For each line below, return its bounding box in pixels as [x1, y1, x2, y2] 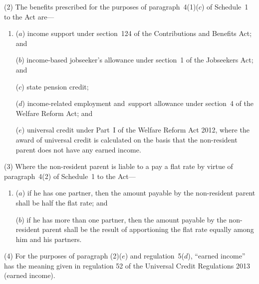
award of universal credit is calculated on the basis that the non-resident [15, 134, 238, 144]
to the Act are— [4, 11, 54, 21]
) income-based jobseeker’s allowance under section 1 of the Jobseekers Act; [21, 54, 254, 65]
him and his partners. [15, 233, 82, 244]
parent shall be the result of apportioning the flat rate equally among [42, 224, 254, 234]
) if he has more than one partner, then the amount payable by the [21, 214, 227, 224]
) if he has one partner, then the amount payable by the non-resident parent [22, 187, 256, 198]
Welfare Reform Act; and [15, 107, 93, 118]
